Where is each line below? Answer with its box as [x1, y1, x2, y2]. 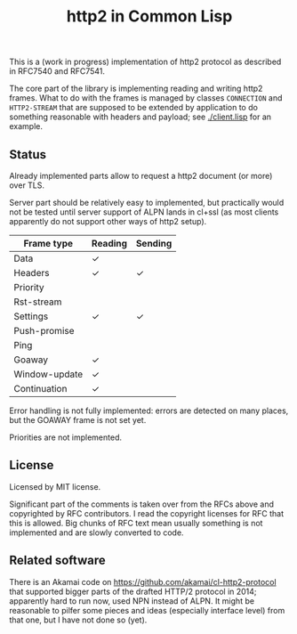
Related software [9, 553, 106, 568]
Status [9, 147, 47, 162]
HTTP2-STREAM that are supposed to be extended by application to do [9, 102, 258, 113]
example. [9, 121, 43, 132]
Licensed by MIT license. [9, 481, 101, 492]
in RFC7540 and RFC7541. [9, 66, 105, 77]
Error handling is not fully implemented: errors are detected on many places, [9, 405, 289, 416]
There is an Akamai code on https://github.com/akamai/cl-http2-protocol [9, 576, 277, 587]
